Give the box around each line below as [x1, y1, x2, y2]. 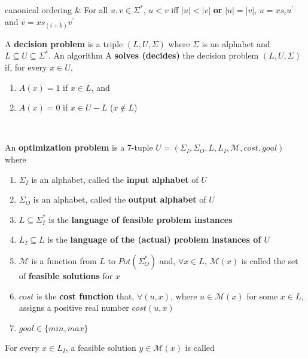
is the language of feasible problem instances [48, 213, 233, 225]
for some [246, 289, 278, 302]
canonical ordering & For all [5, 4, 108, 16]
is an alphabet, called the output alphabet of [33, 193, 206, 206]
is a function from [31, 254, 97, 267]
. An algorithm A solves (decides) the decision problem [48, 49, 259, 62]
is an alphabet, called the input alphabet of [31, 173, 199, 185]
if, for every [5, 60, 47, 73]
